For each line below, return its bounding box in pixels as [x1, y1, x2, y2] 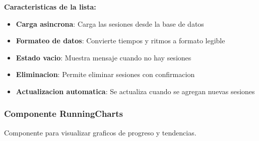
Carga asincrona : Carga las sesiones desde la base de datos [16, 18, 204, 29]
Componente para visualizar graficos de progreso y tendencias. [4, 127, 197, 137]
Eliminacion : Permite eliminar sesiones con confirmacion [16, 69, 195, 80]
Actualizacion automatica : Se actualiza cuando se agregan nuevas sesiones [16, 86, 255, 96]
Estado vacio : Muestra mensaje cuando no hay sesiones [16, 52, 191, 62]
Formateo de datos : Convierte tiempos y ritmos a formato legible [16, 35, 225, 46]
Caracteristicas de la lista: [4, 2, 96, 12]
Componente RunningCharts [4, 107, 123, 120]
